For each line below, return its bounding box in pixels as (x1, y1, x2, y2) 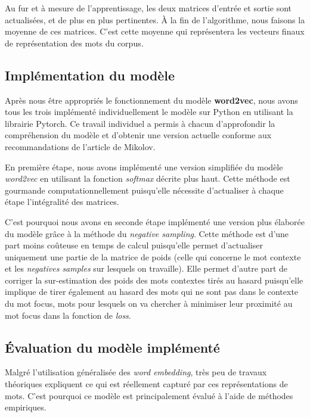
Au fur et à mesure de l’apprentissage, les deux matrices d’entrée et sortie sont (5, 2, 292, 14)
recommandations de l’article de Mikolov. (5, 140, 156, 153)
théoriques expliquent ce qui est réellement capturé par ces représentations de (5, 378, 288, 390)
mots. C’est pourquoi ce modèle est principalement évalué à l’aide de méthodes (5, 389, 293, 402)
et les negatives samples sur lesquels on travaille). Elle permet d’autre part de (5, 262, 288, 275)
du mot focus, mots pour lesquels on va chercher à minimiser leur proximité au (5, 297, 293, 310)
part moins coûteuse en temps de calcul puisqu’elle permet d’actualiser (5, 239, 263, 251)
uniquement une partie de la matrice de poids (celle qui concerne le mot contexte (5, 250, 301, 263)
